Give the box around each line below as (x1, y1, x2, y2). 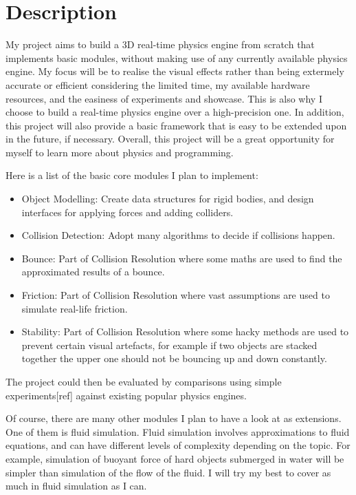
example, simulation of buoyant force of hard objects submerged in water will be (5, 451, 344, 465)
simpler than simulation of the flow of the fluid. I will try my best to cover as (5, 465, 331, 479)
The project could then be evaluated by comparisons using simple (5, 375, 282, 388)
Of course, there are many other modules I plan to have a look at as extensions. (5, 411, 342, 425)
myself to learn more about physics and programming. (5, 145, 234, 159)
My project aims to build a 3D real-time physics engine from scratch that (5, 37, 315, 52)
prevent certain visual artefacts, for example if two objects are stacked (21, 337, 318, 352)
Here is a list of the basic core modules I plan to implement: (5, 168, 258, 182)
